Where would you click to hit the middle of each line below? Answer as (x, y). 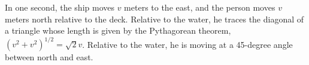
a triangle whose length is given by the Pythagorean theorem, (118, 30)
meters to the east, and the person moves (200, 7)
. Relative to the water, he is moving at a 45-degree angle (187, 44)
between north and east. (49, 57)
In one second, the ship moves (60, 7)
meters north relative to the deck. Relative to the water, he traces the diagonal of (154, 19)
